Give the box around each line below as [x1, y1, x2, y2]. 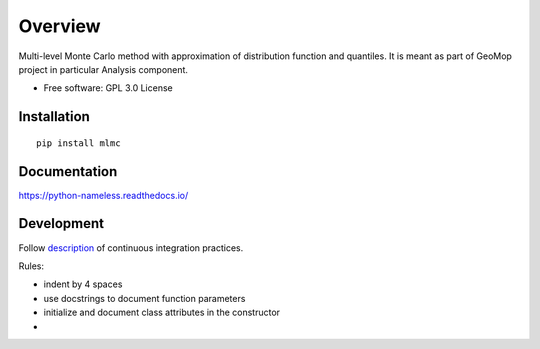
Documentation [18, 163, 118, 180]
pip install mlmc [36, 137, 121, 149]
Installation [18, 108, 90, 125]
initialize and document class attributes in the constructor [43, 306, 280, 319]
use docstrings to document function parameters [43, 292, 246, 304]
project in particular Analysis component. [18, 63, 189, 75]
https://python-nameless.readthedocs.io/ [18, 189, 189, 201]
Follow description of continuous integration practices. [18, 241, 244, 254]
